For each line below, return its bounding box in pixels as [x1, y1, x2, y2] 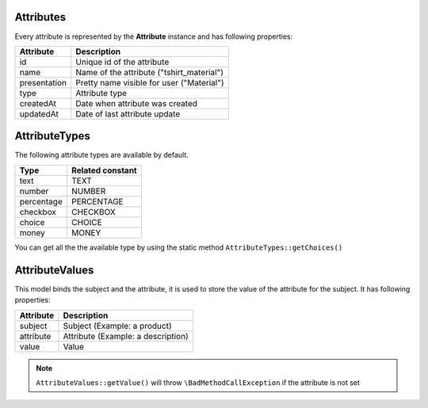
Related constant [71, 165, 138, 176]
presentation [19, 77, 67, 88]
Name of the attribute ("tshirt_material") [75, 67, 224, 78]
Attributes [14, 10, 67, 24]
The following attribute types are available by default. [14, 151, 189, 160]
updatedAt [19, 108, 59, 119]
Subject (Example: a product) [63, 320, 172, 331]
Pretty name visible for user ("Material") [75, 77, 224, 88]
